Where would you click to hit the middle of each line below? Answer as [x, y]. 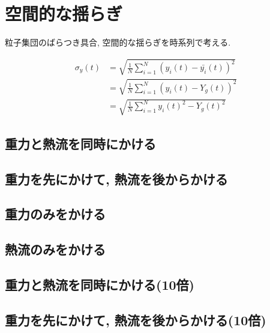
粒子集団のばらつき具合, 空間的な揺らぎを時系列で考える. [118, 42]
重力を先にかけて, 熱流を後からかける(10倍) [136, 319]
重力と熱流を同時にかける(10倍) [100, 284]
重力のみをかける [55, 214]
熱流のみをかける [55, 249]
